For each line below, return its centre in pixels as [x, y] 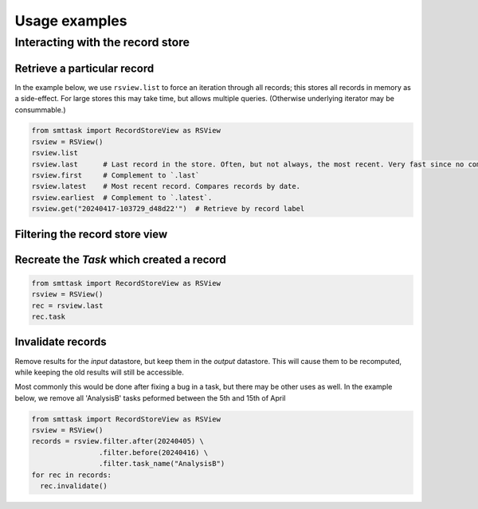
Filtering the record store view [91, 234]
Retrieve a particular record [84, 68]
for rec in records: [71, 475]
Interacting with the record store [102, 42]
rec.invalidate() [74, 486]
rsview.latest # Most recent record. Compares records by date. [166, 186]
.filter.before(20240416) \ [153, 452]
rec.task [49, 317]
